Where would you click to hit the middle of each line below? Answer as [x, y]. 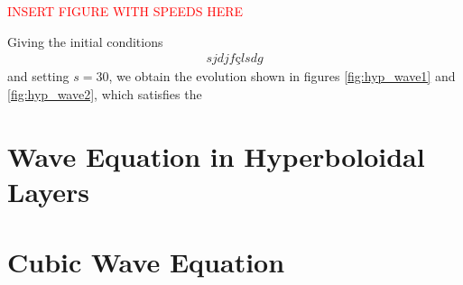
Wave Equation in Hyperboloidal [216, 156]
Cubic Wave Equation [146, 262]
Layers [48, 191]
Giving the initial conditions [85, 41]
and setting [38, 76]
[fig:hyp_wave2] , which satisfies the [105, 93]
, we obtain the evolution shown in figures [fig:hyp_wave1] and [282, 76]
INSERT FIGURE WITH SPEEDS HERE [125, 11]
